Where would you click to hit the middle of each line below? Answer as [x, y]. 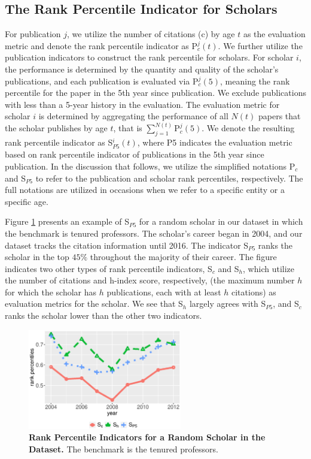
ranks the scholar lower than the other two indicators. [103, 315]
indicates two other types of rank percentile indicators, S [109, 268]
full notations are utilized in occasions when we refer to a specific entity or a [145, 190]
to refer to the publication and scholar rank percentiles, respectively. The [169, 178]
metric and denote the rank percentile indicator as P [101, 45]
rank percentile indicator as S [59, 142]
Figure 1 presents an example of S [67, 221]
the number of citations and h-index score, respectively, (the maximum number [150, 280]
